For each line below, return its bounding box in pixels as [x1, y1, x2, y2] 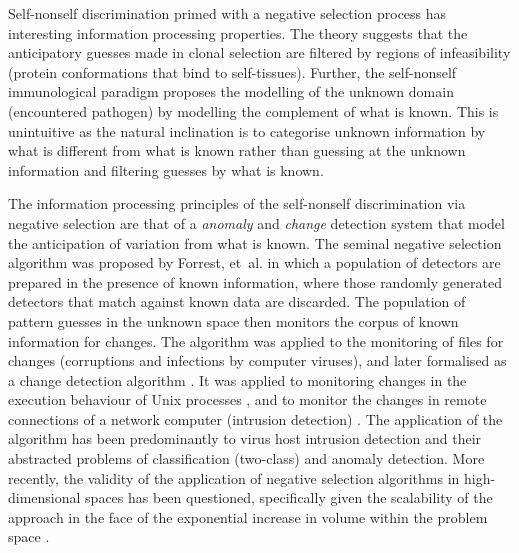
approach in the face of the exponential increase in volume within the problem [8, 506, 488, 527]
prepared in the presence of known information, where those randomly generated [8, 271, 502, 292]
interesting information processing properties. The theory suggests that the [8, 22, 468, 43]
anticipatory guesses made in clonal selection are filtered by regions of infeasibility [8, 42, 511, 63]
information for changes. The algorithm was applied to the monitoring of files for [8, 330, 504, 351]
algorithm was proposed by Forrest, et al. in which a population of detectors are [8, 252, 501, 273]
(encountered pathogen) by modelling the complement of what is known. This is [8, 100, 499, 121]
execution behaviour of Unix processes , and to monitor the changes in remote [8, 389, 487, 410]
